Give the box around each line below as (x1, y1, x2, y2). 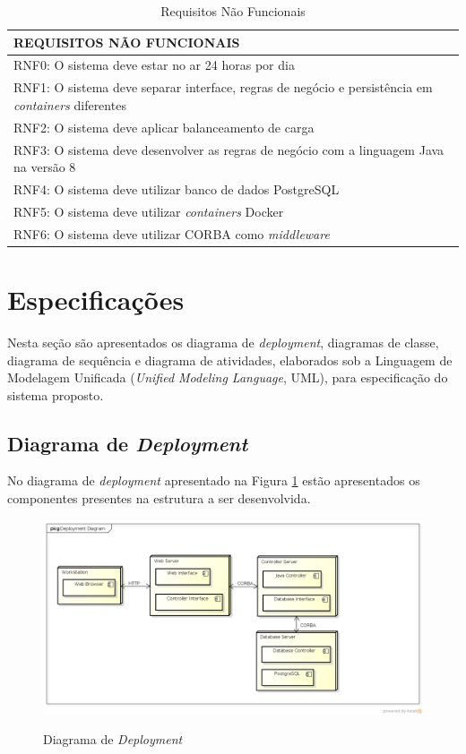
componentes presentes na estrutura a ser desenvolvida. (7, 489, 311, 508)
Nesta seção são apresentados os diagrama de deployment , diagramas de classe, (7, 332, 439, 351)
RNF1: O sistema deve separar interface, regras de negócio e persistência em (13, 78, 433, 97)
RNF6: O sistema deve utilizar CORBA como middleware (13, 224, 330, 243)
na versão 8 (13, 158, 76, 176)
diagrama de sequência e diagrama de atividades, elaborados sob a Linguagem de (7, 350, 453, 369)
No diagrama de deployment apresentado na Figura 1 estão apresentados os (7, 471, 420, 490)
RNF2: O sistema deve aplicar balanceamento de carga (13, 117, 315, 136)
